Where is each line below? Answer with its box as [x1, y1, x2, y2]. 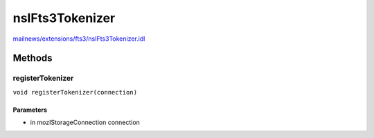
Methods [12, 52, 53, 64]
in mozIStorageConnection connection [30, 118, 140, 127]
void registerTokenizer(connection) [12, 88, 138, 96]
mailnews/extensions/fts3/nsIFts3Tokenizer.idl [12, 34, 145, 43]
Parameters [12, 106, 48, 114]
